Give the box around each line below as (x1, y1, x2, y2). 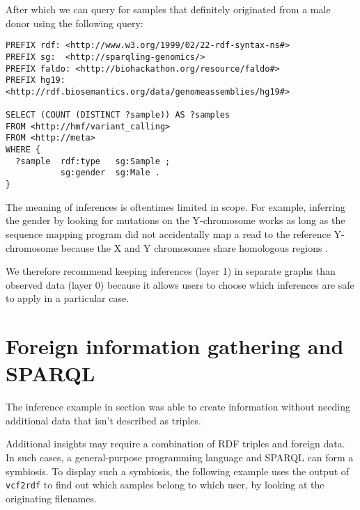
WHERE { (6, 145, 41, 155)
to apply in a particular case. (6, 291, 130, 305)
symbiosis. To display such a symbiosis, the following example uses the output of (6, 463, 350, 478)
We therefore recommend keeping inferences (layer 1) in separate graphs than (6, 264, 336, 278)
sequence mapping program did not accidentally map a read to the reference (6, 226, 331, 241)
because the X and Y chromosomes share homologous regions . (61, 240, 329, 255)
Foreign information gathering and (6, 332, 344, 360)
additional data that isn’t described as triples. (6, 413, 201, 427)
